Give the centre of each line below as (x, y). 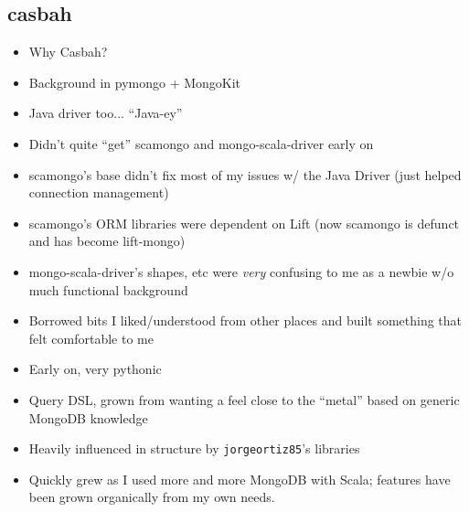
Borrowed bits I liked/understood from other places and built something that (245, 320)
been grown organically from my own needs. (152, 497)
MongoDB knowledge (88, 417)
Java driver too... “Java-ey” (106, 113)
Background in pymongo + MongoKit (135, 82)
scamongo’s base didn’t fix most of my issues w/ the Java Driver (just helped (245, 174)
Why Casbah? (68, 52)
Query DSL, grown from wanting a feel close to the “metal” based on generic (244, 399)
